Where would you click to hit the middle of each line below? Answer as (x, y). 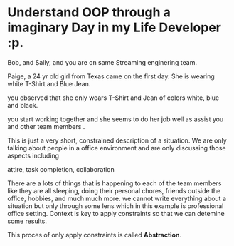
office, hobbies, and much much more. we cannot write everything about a (117, 198)
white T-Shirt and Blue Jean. (49, 83)
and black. (23, 105)
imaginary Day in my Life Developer (115, 27)
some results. (27, 221)
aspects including (33, 155)
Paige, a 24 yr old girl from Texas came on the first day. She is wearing (111, 76)
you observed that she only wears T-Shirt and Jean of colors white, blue (113, 98)
